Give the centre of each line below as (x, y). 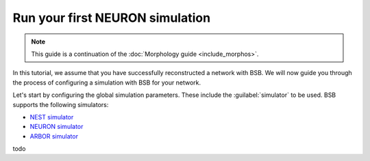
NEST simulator (52, 117)
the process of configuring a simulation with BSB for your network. (107, 83)
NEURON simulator (57, 127)
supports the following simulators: (61, 104)
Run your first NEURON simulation (112, 18)
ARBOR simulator (54, 136)
